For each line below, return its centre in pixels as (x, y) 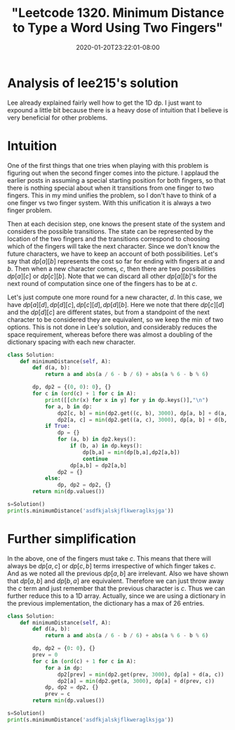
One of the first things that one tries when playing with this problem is (108, 165)
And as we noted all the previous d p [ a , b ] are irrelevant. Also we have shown (118, 573)
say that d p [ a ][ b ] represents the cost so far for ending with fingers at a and (116, 261)
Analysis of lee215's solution (93, 83)
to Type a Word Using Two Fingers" (118, 28)
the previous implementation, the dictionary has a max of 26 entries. (106, 603)
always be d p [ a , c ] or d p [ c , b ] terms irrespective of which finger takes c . (112, 566)
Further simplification (72, 539)
